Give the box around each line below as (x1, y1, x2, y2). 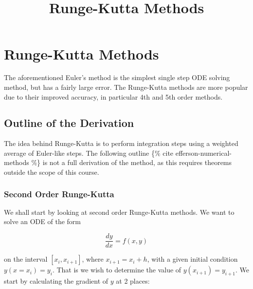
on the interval (4, 254, 48, 264)
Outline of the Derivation (4, 115, 134, 130)
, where (82, 254, 104, 264)
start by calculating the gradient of (4, 275, 108, 286)
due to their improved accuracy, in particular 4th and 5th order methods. (4, 91, 223, 102)
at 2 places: (116, 275, 150, 286)
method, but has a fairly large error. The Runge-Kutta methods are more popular (4, 82, 248, 92)
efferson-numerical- (175, 147, 232, 158)
